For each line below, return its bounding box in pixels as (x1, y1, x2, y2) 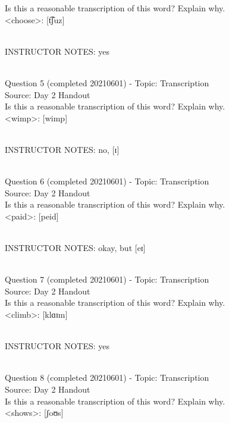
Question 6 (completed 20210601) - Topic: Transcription (5, 175, 209, 187)
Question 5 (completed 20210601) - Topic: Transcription (5, 76, 209, 89)
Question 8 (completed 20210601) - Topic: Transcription (5, 371, 209, 384)
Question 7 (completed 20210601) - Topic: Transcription (5, 273, 209, 286)
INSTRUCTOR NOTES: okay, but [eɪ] (5, 242, 146, 254)
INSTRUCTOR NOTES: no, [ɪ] (5, 143, 120, 155)
